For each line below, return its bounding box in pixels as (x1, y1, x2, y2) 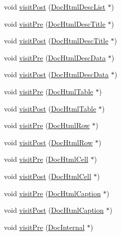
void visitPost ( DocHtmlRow (4, 137, 93, 147)
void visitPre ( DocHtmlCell (4, 154, 88, 164)
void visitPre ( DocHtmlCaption (4, 188, 101, 198)
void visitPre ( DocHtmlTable (4, 86, 93, 96)
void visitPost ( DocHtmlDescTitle (4, 35, 108, 46)
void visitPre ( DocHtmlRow (4, 120, 90, 131)
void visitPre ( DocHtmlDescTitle (4, 18, 105, 29)
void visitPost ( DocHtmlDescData (4, 69, 109, 80)
